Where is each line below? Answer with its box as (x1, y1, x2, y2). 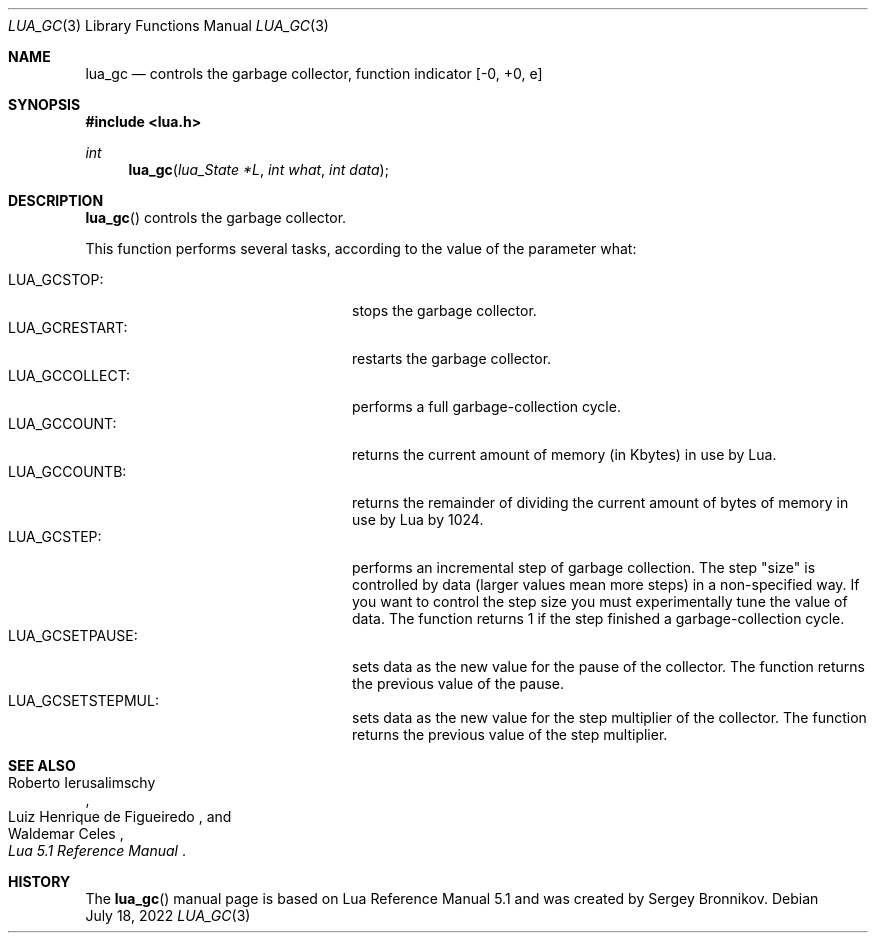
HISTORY (8, 873, 71, 890)
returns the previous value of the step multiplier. (352, 726, 668, 743)
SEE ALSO (8, 757, 76, 774)
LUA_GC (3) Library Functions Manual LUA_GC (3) (8, 17, 329, 34)
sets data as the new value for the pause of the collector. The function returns (352, 658, 865, 675)
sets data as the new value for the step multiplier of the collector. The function (352, 709, 867, 726)
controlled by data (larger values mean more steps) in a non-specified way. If (352, 576, 860, 593)
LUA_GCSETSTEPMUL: (8, 692, 159, 709)
